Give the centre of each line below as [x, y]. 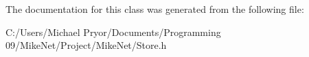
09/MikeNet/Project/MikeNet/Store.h [86, 45]
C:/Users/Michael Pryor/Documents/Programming [113, 32]
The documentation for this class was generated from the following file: [155, 9]
